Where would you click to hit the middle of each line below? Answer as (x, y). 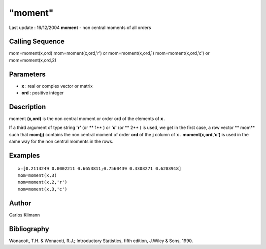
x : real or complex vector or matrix (57, 86)
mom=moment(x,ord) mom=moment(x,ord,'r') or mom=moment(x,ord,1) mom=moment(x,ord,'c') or (110, 53)
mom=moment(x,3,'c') (43, 189)
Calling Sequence (37, 42)
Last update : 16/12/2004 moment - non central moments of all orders (80, 28)
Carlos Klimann (25, 215)
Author (20, 203)
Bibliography (29, 229)
